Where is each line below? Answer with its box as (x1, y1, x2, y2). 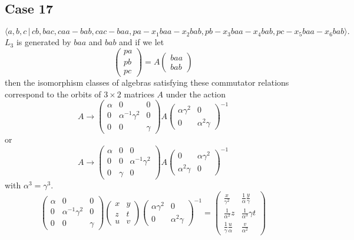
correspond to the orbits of (5, 87, 101, 100)
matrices (124, 87, 154, 100)
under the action (166, 87, 226, 100)
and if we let (119, 36, 164, 48)
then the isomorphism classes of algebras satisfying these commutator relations (5, 76, 289, 88)
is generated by (16, 36, 71, 48)
